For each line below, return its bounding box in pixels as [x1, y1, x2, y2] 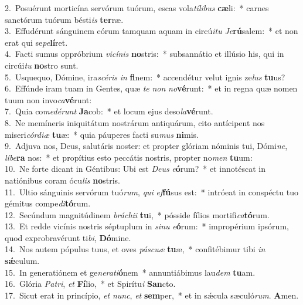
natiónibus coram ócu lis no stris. [5, 174, 120, 186]
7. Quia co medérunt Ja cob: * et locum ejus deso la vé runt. [5, 105, 213, 117]
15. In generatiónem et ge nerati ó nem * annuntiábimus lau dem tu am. [5, 266, 256, 278]
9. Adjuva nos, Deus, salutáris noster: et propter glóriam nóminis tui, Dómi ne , [5, 140, 288, 152]
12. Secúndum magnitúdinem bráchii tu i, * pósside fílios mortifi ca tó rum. [5, 208, 270, 221]
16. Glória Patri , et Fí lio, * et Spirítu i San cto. [5, 277, 176, 290]
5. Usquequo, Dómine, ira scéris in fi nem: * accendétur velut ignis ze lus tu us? [5, 70, 285, 83]
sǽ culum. [5, 255, 40, 267]
